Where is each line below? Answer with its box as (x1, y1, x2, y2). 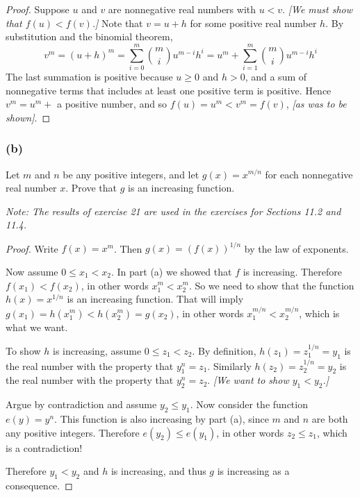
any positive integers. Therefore (6, 425, 140, 439)
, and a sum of (245, 69, 307, 83)
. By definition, (192, 343, 256, 357)
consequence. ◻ (6, 478, 73, 492)
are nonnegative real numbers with (108, 2, 256, 16)
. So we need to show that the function (188, 278, 354, 292)
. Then (113, 241, 142, 255)
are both (311, 411, 348, 426)
